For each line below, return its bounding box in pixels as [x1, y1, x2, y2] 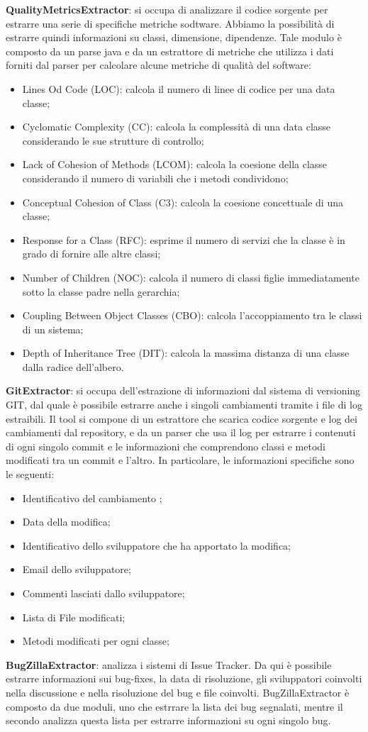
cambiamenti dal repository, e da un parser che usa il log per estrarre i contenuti [6, 425, 356, 440]
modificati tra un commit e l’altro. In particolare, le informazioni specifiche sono [6, 453, 355, 467]
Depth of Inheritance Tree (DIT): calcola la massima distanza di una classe [22, 345, 350, 360]
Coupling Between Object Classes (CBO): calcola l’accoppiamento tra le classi [22, 308, 362, 323]
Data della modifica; [22, 514, 111, 529]
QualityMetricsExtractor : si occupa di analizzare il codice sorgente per [6, 2, 328, 16]
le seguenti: [6, 467, 55, 482]
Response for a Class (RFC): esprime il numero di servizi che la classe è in [22, 232, 345, 247]
